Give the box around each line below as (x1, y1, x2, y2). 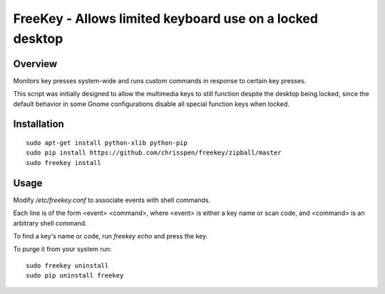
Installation (13, 118, 64, 130)
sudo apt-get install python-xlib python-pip (26, 139, 188, 147)
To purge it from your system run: (13, 245, 112, 253)
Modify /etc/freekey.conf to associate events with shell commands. (13, 196, 210, 204)
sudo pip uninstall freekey (26, 271, 124, 280)
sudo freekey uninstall (26, 261, 109, 270)
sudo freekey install (26, 159, 101, 167)
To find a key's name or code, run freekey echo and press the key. (13, 231, 208, 240)
